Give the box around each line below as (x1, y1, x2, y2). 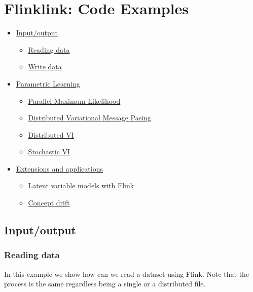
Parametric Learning (16, 78, 80, 89)
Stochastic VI (28, 146, 70, 157)
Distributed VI (28, 129, 74, 140)
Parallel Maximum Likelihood (28, 95, 121, 106)
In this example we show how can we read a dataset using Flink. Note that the (4, 268, 249, 279)
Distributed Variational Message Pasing (28, 112, 151, 123)
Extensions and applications (16, 163, 103, 174)
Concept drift (28, 197, 70, 208)
